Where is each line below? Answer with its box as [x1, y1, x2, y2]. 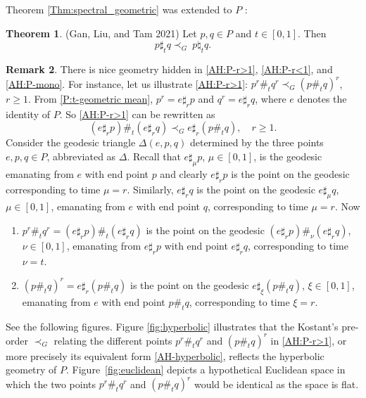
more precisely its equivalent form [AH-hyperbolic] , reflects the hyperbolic [6, 348, 324, 363]
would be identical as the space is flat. [194, 376, 359, 391]
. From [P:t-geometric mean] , [27, 91, 153, 106]
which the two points [6, 376, 96, 391]
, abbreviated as [46, 149, 116, 164]
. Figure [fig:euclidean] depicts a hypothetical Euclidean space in [66, 362, 346, 377]
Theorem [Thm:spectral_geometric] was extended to [6, 2, 232, 16]
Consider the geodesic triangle [6, 135, 136, 150]
